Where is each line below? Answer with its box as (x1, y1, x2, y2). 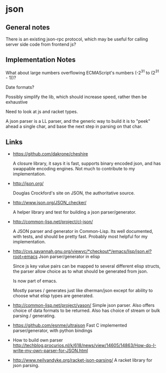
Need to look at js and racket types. (5, 109, 78, 114)
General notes (5, 23, 50, 32)
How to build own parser (12, 337, 63, 343)
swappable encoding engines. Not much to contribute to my (12, 166, 135, 172)
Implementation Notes (5, 56, 76, 64)
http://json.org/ (12, 181, 44, 186)
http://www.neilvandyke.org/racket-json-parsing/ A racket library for (12, 357, 153, 363)
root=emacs (12, 254, 38, 260)
